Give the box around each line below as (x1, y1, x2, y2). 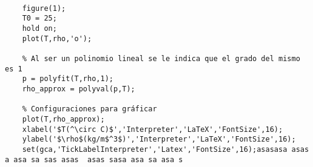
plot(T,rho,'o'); (22, 34, 92, 43)
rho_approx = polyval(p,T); (22, 84, 135, 93)
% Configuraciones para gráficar (22, 105, 157, 114)
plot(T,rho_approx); (22, 114, 105, 123)
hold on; (22, 24, 57, 33)
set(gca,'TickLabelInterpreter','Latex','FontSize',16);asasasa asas (22, 145, 309, 154)
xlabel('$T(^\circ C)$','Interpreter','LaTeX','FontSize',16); (22, 125, 283, 134)
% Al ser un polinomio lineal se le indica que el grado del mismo (22, 54, 300, 63)
